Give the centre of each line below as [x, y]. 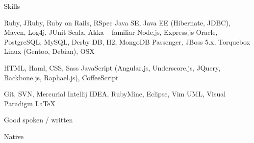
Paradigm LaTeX [30, 103]
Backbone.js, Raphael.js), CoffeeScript [61, 77]
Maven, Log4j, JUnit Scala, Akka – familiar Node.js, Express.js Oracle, [111, 32]
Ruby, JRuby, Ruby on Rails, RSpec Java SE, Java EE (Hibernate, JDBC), [117, 22]
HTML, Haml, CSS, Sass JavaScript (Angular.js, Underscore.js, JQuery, [112, 67]
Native [14, 136]
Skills [12, 6]
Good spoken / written [38, 120]
